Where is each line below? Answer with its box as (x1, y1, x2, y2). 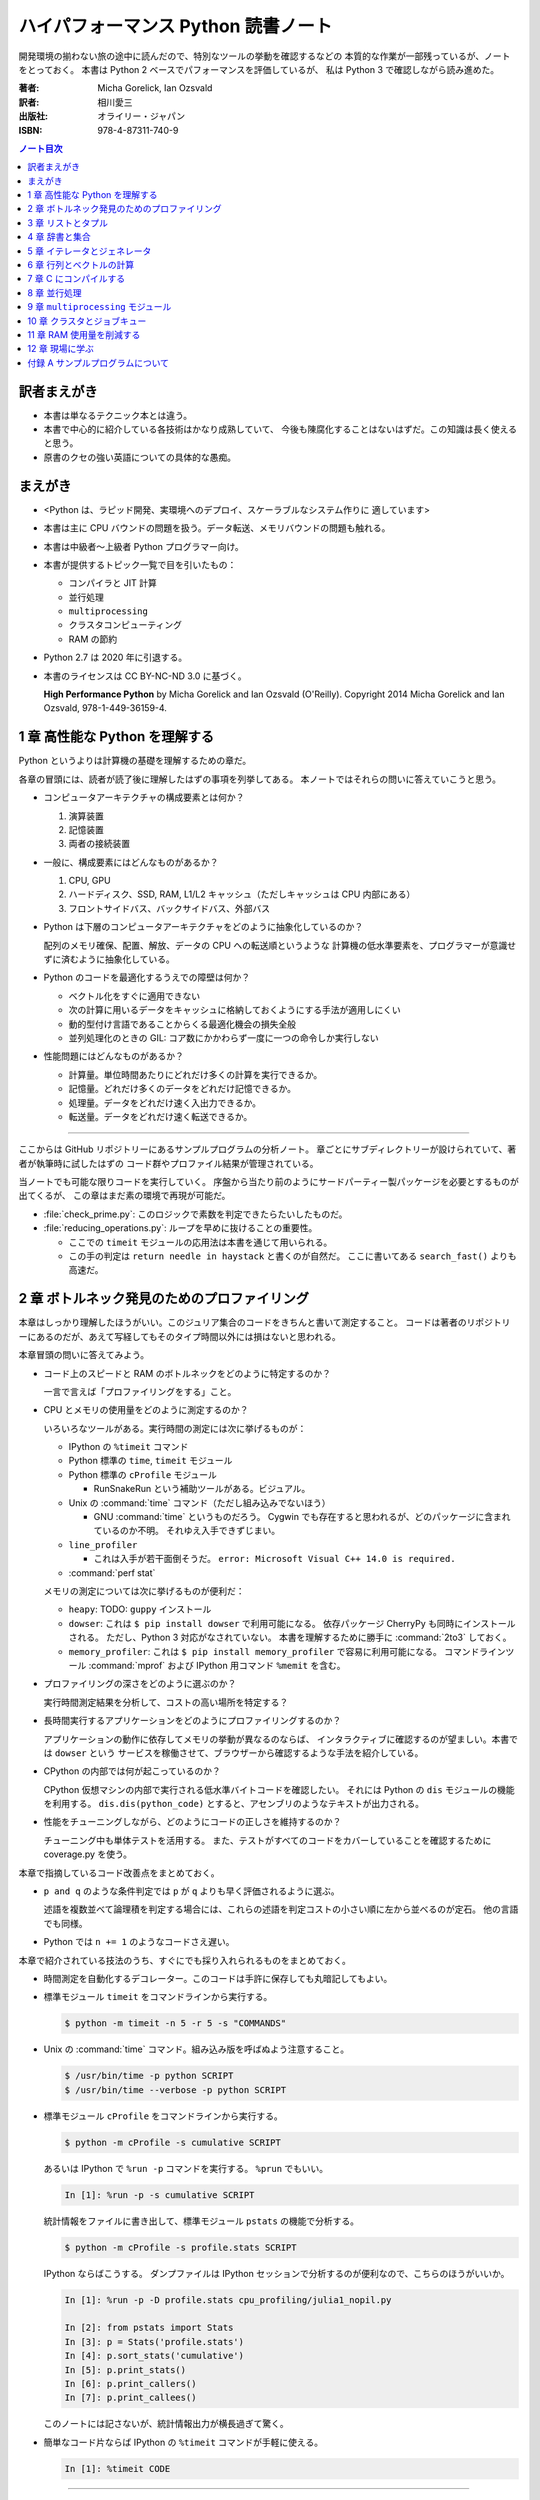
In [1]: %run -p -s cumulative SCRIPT (64, 2189, 255, 2200)
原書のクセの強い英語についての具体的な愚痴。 (43, 451, 237, 463)
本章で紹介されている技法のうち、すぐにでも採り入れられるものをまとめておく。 (18, 1954, 352, 1966)
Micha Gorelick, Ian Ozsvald (97, 82, 213, 94)
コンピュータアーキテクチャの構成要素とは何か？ (43, 791, 245, 804)
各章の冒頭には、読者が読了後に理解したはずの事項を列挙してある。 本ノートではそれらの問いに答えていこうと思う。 (18, 773, 502, 785)
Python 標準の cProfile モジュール (68, 1468, 217, 1480)
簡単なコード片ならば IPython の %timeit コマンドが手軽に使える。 (43, 2436, 324, 2448)
